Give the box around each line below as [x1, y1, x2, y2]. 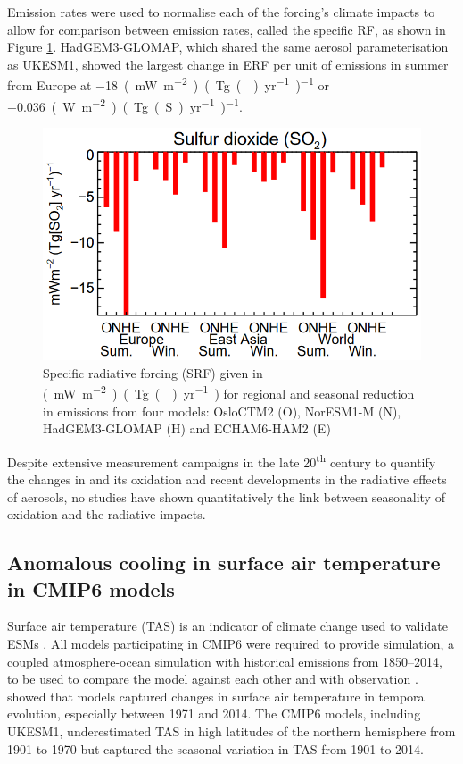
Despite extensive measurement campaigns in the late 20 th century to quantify [7, 449, 436, 471]
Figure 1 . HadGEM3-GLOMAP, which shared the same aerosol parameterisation [7, 38, 449, 56]
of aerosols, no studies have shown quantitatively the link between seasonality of [7, 487, 445, 506]
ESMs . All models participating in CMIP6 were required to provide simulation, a [7, 634, 454, 653]
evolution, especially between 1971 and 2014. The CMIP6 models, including [7, 704, 421, 723]
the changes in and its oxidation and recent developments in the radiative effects [7, 470, 447, 489]
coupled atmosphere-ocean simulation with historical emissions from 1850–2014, [7, 651, 442, 670]
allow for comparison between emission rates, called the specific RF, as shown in [7, 20, 446, 38]
